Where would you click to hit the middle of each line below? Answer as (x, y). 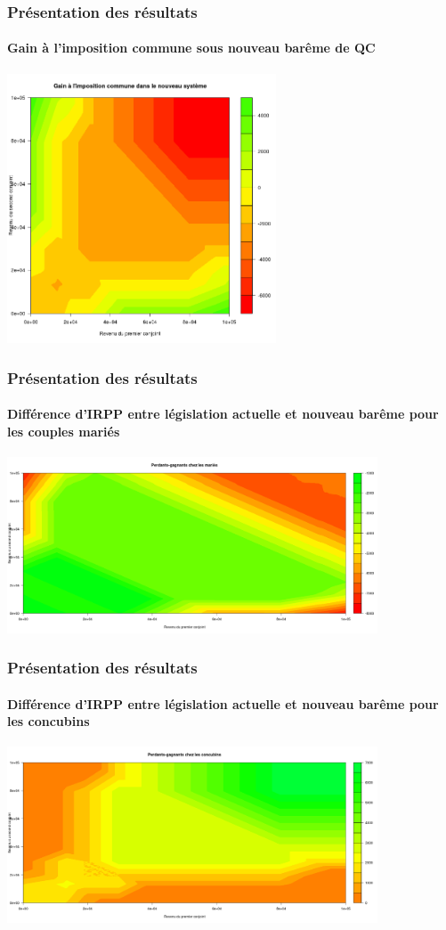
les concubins (49, 721)
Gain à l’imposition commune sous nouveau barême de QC (191, 48)
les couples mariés (64, 431)
